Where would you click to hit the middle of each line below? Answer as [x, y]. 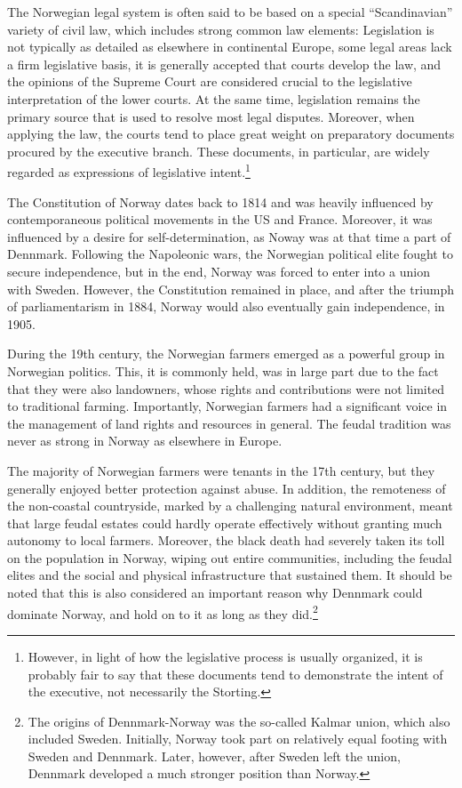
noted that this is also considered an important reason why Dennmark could [215, 593]
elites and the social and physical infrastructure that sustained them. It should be [230, 575]
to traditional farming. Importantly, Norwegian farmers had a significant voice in [227, 406]
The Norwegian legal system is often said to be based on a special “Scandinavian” [230, 12]
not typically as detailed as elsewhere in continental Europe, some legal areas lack [230, 47]
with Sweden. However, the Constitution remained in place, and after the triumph [231, 289]
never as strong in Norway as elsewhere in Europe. [145, 441]
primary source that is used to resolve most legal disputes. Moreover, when [211, 116]
